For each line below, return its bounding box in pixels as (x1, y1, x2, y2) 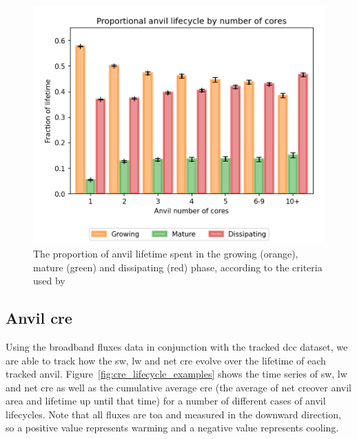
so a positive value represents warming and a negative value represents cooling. (6, 420, 339, 435)
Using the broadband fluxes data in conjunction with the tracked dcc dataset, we (6, 339, 348, 353)
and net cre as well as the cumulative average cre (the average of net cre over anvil (6, 380, 351, 394)
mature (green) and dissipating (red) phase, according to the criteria (33, 260, 323, 274)
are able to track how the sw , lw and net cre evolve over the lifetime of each (6, 353, 326, 367)
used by (33, 273, 65, 288)
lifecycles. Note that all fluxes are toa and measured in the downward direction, (6, 407, 341, 421)
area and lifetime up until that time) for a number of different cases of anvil (6, 393, 326, 408)
